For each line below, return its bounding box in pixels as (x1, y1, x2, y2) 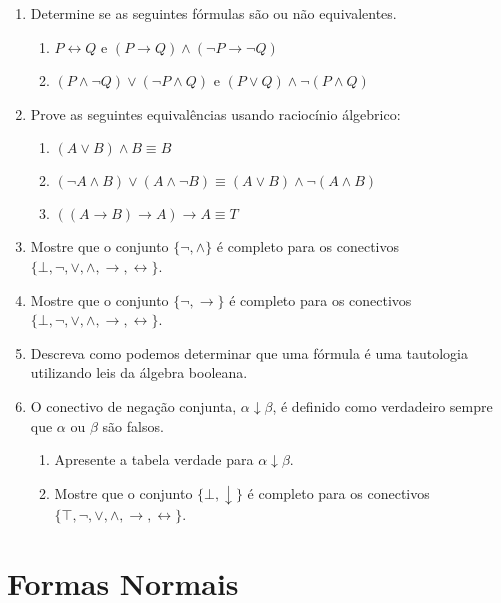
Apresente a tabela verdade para (54, 449, 254, 470)
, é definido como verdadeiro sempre (272, 395, 493, 416)
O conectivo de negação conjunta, (30, 395, 237, 416)
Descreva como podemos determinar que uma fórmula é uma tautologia (30, 342, 468, 363)
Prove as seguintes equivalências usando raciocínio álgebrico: (30, 103, 401, 124)
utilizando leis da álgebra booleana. (30, 362, 248, 383)
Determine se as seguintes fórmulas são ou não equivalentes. (30, 3, 397, 23)
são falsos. (102, 415, 164, 436)
